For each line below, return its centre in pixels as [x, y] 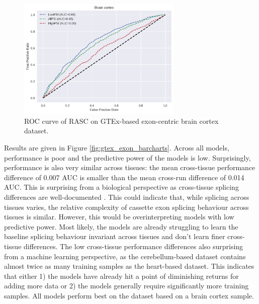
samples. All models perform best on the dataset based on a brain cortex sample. [129, 295]
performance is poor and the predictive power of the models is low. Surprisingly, [127, 157]
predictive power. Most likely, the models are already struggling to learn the [121, 226]
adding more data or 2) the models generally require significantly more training [126, 286]
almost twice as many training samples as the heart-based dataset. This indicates [129, 266]
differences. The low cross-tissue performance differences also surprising [134, 246]
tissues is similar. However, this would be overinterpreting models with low [119, 217]
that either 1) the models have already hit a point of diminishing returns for [121, 276]
